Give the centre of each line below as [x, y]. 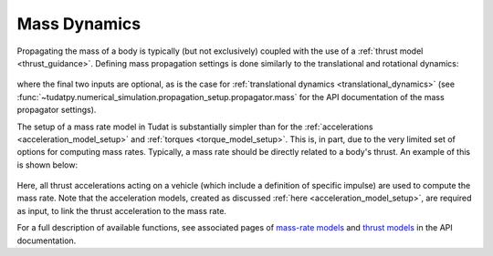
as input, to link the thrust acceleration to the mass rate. [122, 210]
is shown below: [47, 165]
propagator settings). [57, 110]
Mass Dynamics [79, 24]
